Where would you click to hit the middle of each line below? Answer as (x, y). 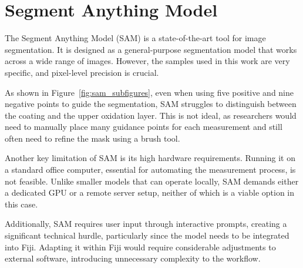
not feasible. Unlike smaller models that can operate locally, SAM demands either (152, 181)
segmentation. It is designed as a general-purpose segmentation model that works (151, 49)
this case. (21, 204)
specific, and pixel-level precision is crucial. (82, 72)
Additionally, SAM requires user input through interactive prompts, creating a (146, 224)
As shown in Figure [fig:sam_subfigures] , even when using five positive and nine (149, 92)
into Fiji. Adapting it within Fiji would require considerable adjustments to (140, 247)
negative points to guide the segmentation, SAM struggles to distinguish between (151, 104)
